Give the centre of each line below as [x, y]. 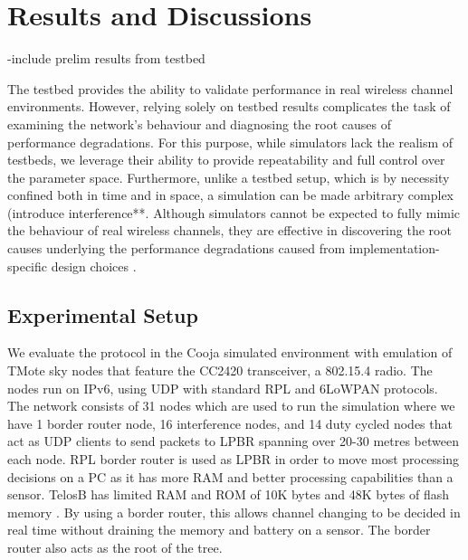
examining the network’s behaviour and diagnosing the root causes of [199, 123]
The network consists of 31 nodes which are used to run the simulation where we [231, 406]
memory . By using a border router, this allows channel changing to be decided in [234, 512]
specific [28, 266]
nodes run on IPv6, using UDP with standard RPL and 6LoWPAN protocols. [223, 388]
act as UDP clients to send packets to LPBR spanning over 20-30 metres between [233, 441]
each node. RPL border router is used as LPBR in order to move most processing [234, 459]
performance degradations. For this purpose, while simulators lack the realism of [230, 142]
